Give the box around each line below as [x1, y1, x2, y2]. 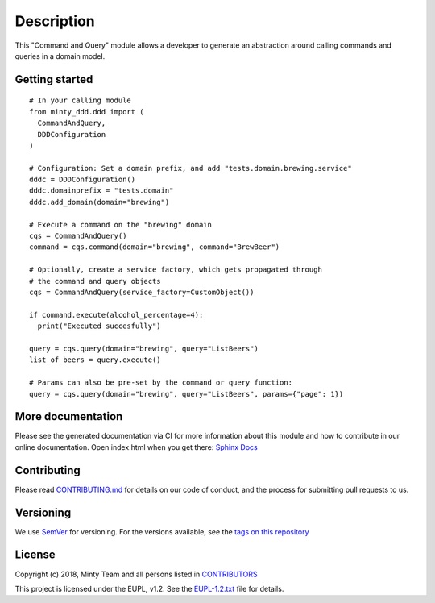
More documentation [14, 410, 123, 423]
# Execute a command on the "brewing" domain [29, 220, 213, 229]
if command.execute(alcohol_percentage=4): [29, 310, 204, 319]
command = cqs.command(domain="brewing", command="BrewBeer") [29, 243, 280, 252]
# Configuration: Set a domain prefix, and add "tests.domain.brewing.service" [29, 164, 352, 173]
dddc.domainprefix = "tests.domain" [29, 186, 174, 195]
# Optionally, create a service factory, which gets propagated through [29, 265, 322, 274]
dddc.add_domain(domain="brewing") [29, 198, 170, 206]
